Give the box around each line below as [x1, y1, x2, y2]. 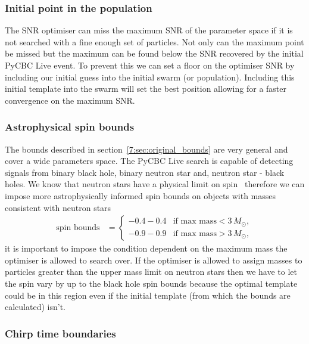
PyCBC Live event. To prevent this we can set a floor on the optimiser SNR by [5, 59, 295, 71]
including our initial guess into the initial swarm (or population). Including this [5, 70, 295, 83]
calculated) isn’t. [5, 300, 65, 313]
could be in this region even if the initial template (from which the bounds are [5, 289, 291, 301]
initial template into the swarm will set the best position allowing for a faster [5, 82, 286, 95]
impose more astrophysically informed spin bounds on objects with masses [5, 189, 276, 202]
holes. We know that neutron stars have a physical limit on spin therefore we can [5, 178, 305, 190]
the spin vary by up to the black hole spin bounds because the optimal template [5, 277, 298, 289]
